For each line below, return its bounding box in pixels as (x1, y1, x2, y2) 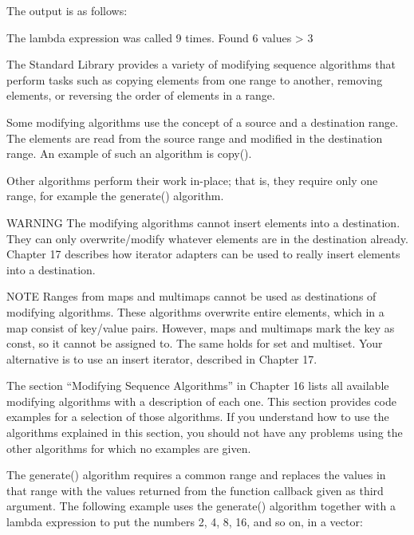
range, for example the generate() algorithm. (6, 187, 224, 204)
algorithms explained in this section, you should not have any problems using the (6, 424, 403, 441)
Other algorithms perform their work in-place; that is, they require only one (6, 171, 378, 188)
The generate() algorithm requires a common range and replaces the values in (6, 466, 386, 483)
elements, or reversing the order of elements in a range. (6, 87, 275, 104)
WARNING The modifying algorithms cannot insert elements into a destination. (6, 214, 400, 230)
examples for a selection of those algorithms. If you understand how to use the (6, 408, 389, 425)
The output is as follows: (6, 2, 128, 18)
